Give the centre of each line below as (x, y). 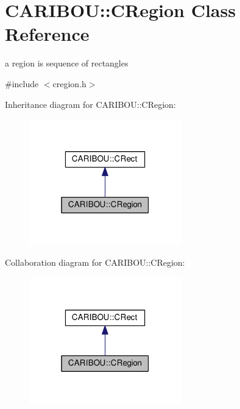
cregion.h (69, 83)
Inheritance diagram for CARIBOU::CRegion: (90, 104)
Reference (47, 34)
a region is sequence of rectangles (67, 63)
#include (22, 83)
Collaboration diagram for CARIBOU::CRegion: (95, 262)
